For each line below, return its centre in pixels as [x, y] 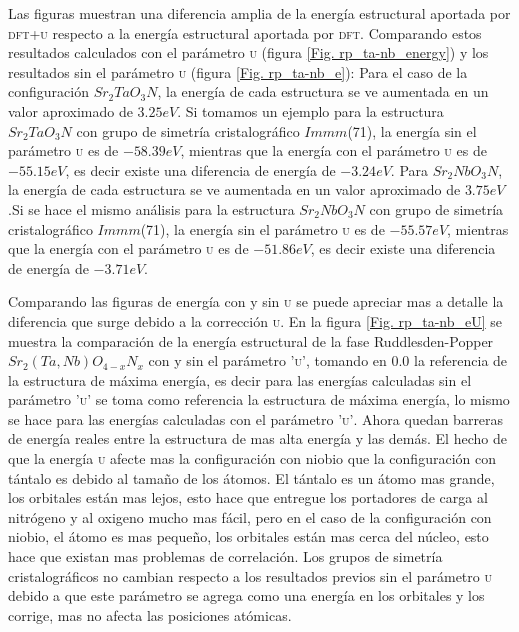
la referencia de [461, 360]
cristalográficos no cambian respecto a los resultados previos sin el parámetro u [250, 575]
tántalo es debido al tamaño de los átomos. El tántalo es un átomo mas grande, [251, 477]
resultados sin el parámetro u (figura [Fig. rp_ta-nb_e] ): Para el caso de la [238, 71]
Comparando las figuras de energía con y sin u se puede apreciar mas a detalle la [256, 301]
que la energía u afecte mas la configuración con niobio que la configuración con [252, 458]
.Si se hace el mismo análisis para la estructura [151, 208]
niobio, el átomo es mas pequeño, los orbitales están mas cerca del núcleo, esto [248, 536]
